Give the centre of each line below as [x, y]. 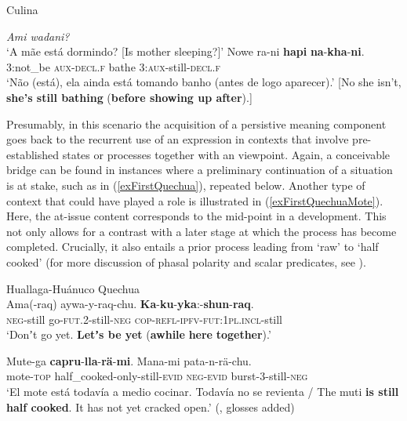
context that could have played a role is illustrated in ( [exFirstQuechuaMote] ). [195, 200]
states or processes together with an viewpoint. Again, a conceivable [226, 154]
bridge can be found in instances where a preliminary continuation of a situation [200, 170]
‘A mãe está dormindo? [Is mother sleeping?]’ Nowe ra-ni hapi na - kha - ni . [185, 51]
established [33, 154]
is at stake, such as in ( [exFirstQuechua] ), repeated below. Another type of [186, 185]
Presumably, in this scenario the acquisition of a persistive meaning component [196, 123]
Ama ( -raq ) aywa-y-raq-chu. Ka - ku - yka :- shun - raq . [130, 304]
